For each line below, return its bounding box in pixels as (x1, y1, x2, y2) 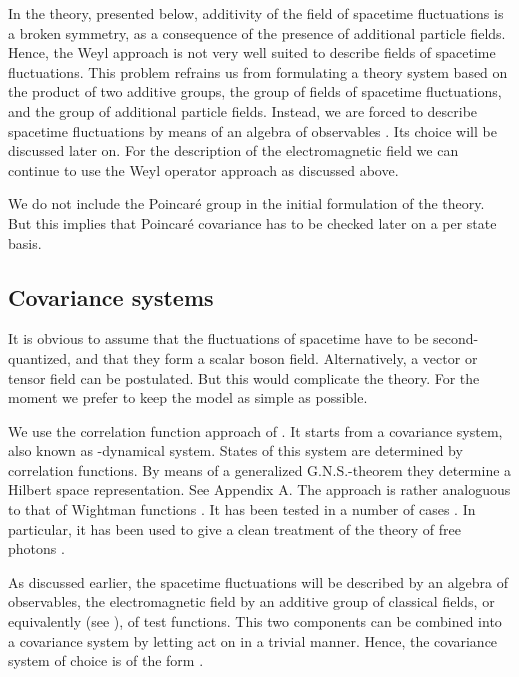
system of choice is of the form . (8, 650, 204, 671)
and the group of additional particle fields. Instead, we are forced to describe (8, 100, 478, 121)
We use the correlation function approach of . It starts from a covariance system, (8, 420, 503, 441)
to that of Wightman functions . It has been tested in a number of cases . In (8, 499, 476, 520)
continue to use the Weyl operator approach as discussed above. (8, 159, 399, 180)
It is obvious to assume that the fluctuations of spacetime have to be (8, 328, 429, 349)
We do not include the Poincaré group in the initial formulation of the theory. (8, 193, 485, 214)
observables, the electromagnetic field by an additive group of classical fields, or (8, 591, 495, 612)
